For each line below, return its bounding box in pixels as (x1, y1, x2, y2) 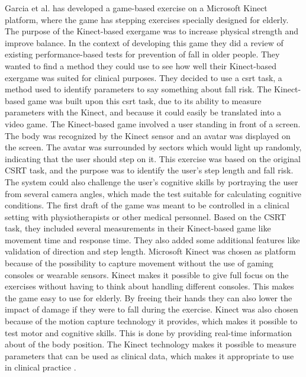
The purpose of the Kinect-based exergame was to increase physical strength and (5, 25, 299, 37)
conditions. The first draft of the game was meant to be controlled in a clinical (5, 199, 289, 211)
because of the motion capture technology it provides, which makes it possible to (5, 315, 298, 327)
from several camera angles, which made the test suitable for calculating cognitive (5, 187, 301, 199)
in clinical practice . (5, 361, 76, 373)
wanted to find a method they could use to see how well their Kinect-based (5, 59, 277, 72)
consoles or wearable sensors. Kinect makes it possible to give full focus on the (5, 268, 289, 281)
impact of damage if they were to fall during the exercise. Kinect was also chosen (5, 303, 298, 315)
